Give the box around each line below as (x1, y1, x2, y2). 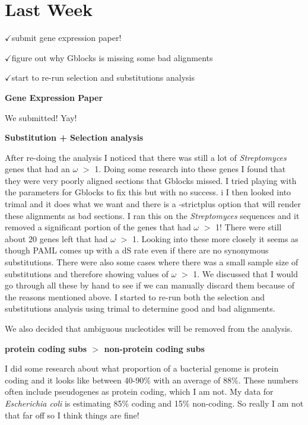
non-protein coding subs (104, 342, 205, 354)
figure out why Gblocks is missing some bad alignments (11, 51, 213, 64)
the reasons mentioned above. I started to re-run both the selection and (5, 290, 265, 303)
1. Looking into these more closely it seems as (132, 232, 299, 245)
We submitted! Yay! (5, 111, 77, 123)
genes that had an (5, 163, 70, 175)
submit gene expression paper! (11, 31, 122, 44)
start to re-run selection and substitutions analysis (11, 71, 195, 84)
